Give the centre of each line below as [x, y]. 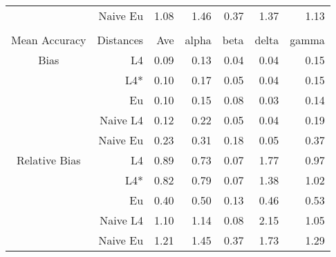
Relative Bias [48, 160]
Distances [120, 40]
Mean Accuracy [49, 40]
